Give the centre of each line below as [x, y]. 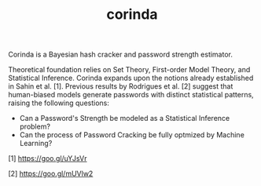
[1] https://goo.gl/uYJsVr [48, 159]
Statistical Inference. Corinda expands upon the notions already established [131, 78]
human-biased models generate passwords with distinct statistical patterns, [131, 95]
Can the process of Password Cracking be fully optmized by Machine [132, 135]
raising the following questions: [59, 103]
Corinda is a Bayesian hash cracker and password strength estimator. [121, 55]
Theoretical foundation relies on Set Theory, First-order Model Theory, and [129, 70]
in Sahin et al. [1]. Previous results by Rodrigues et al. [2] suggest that [121, 86]
